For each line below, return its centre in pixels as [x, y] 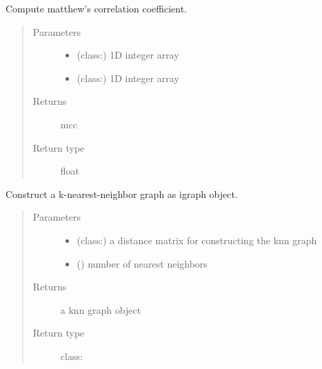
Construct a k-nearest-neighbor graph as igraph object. [122, 193]
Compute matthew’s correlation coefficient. [97, 8]
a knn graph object [101, 309]
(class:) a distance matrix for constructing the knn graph [197, 240]
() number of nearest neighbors [142, 263]
